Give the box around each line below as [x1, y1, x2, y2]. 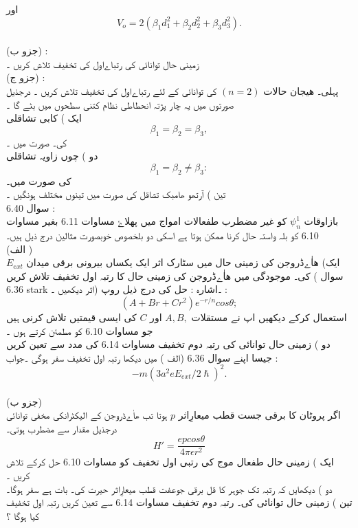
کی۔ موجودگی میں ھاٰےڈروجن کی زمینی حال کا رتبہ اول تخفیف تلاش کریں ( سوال [6, 268, 344, 283]
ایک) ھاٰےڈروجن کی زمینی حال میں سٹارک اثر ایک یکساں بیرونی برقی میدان [26, 255, 340, 269]
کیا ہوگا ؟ [6, 508, 39, 522]
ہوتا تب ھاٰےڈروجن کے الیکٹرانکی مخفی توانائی [6, 408, 168, 422]
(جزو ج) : [6, 70, 45, 85]
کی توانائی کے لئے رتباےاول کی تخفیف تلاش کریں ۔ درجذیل [6, 83, 217, 98]
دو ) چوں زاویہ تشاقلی [6, 148, 98, 163]
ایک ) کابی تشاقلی [6, 111, 82, 125]
